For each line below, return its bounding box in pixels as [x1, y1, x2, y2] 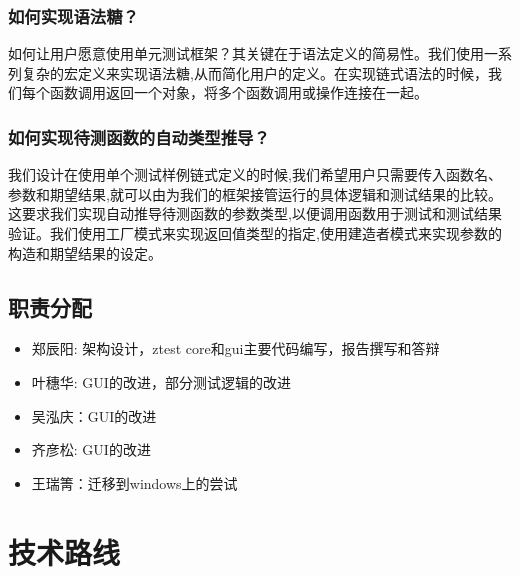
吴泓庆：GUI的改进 [31, 405, 157, 426]
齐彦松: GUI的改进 [31, 439, 151, 460]
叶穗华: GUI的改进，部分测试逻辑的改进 [31, 371, 291, 392]
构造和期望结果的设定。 [8, 242, 162, 263]
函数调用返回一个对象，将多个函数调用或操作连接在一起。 [49, 82, 428, 103]
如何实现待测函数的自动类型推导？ [8, 124, 270, 149]
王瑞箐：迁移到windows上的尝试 [31, 472, 238, 493]
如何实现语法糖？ [8, 3, 139, 28]
